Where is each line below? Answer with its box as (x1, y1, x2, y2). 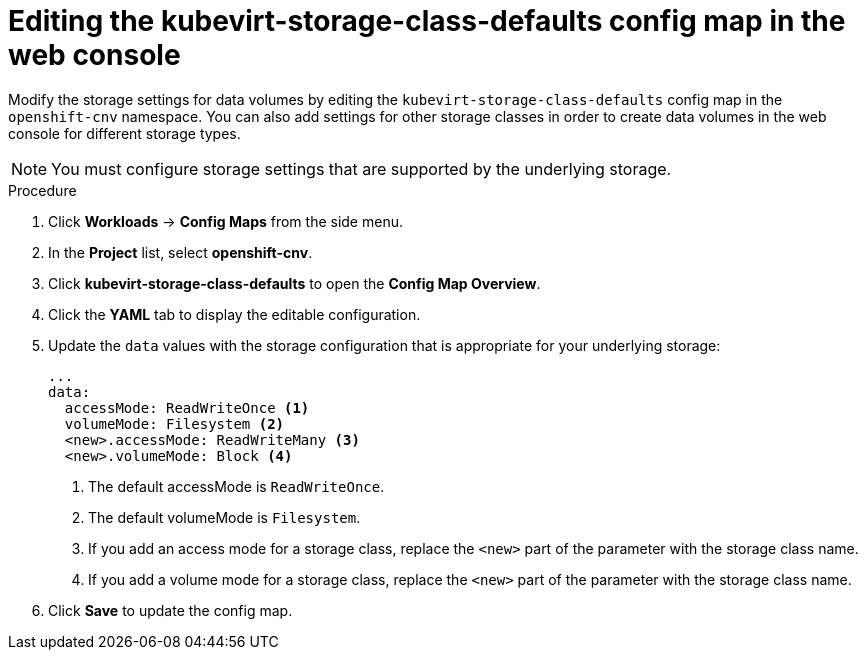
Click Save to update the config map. (48, 601, 293, 619)
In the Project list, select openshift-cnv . (48, 243, 313, 261)
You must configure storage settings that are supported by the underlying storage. (51, 158, 672, 179)
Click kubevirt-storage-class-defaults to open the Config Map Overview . (48, 274, 541, 292)
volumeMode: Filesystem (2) (64, 415, 285, 432)
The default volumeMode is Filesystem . (88, 508, 361, 526)
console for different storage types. (8, 124, 241, 142)
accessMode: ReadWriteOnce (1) (64, 399, 310, 416)
